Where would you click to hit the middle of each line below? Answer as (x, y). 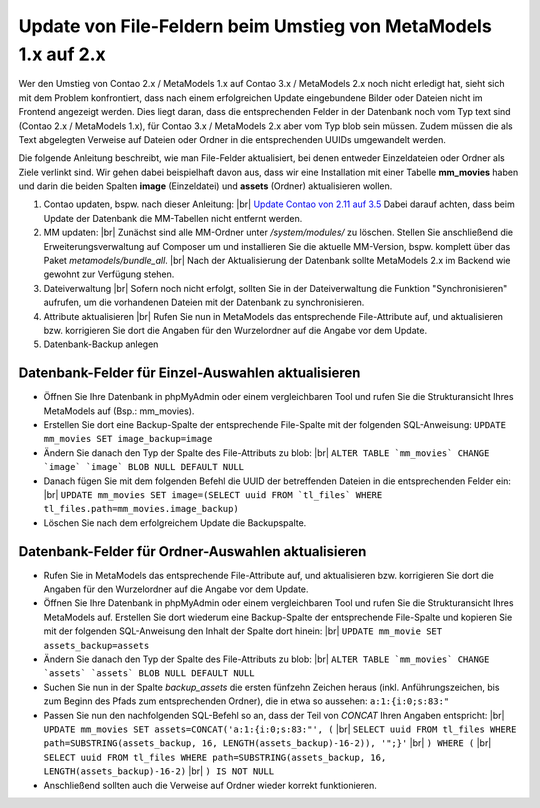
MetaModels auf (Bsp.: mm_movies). (119, 411)
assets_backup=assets (96, 645)
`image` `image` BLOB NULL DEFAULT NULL (144, 467)
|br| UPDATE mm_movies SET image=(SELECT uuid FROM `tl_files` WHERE (213, 495)
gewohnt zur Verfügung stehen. (109, 274)
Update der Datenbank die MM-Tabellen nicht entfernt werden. (173, 218)
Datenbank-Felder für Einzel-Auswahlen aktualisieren (189, 373)
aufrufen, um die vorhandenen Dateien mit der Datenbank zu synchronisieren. (204, 302)
